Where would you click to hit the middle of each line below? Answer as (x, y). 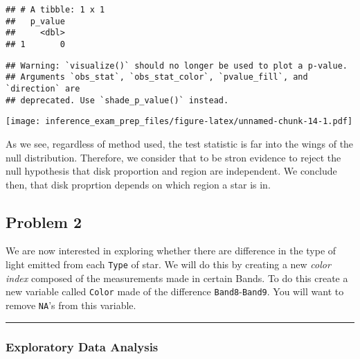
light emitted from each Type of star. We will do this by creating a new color (168, 264)
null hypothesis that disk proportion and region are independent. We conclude (171, 171)
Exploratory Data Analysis (82, 346)
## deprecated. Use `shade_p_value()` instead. (117, 100)
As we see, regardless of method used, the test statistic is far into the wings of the (180, 143)
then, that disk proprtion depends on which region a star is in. (138, 184)
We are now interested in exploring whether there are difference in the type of (171, 251)
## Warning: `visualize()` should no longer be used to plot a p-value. (177, 65)
